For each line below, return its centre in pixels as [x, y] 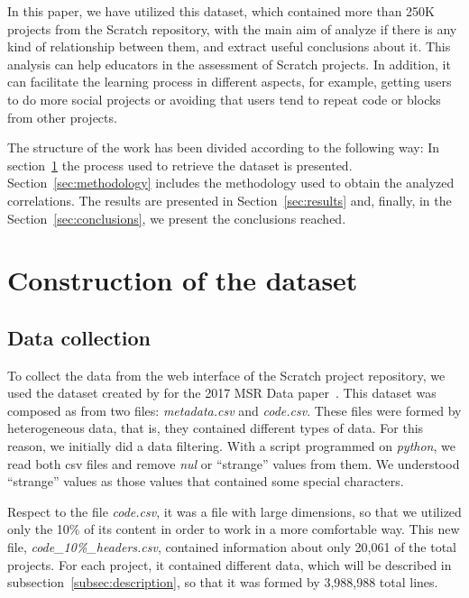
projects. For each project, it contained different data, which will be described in [230, 564]
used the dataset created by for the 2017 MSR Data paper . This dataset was [222, 393]
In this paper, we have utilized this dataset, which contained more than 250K [221, 11]
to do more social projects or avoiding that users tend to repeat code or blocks [224, 99]
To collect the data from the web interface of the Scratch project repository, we [226, 375]
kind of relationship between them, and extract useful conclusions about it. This [229, 46]
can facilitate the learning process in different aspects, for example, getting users [230, 82]
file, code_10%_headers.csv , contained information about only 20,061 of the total [232, 547]
